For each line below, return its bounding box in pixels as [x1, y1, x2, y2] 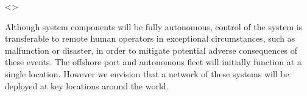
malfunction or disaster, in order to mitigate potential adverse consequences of [5, 43, 298, 56]
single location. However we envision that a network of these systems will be [5, 67, 289, 80]
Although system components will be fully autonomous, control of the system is [5, 20, 303, 33]
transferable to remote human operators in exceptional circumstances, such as [5, 32, 295, 45]
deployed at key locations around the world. [5, 79, 169, 92]
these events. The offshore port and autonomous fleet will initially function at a [5, 56, 302, 68]
